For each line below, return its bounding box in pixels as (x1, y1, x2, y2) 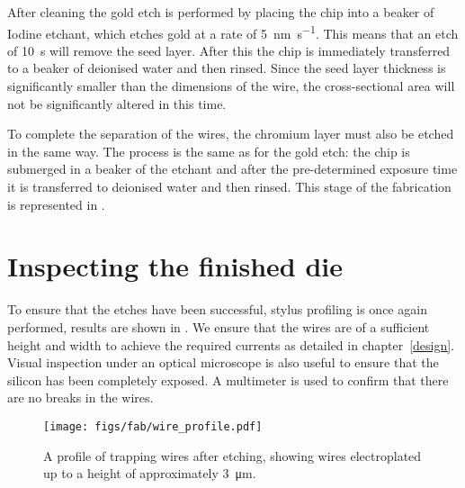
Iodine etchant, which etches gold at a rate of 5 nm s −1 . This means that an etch (7, 21, 459, 42)
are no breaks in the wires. (7, 388, 154, 407)
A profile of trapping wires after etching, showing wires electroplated (43, 446, 422, 465)
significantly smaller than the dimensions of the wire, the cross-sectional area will (7, 77, 455, 95)
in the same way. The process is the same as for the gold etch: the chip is (7, 141, 410, 160)
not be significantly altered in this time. (7, 94, 227, 113)
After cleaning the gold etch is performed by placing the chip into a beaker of (7, 3, 434, 21)
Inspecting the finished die (7, 248, 343, 285)
